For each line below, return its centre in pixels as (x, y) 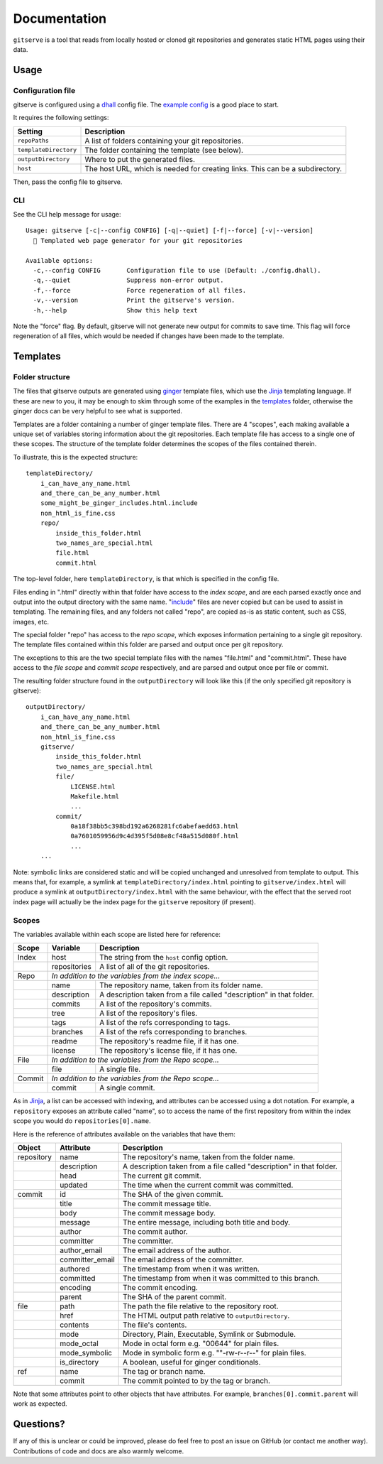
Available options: (60, 260)
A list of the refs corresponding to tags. (165, 1023)
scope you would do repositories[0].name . (82, 1121)
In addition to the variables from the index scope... (136, 976)
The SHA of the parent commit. (175, 1296)
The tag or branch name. (164, 1371)
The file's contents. (155, 1325)
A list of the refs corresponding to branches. (173, 1032)
